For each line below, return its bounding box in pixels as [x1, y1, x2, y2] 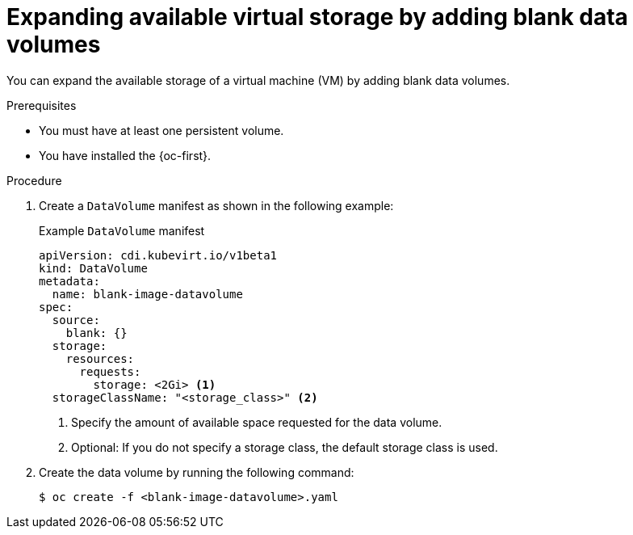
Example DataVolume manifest [39, 223, 205, 238]
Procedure [6, 173, 62, 187]
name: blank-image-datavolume [52, 287, 243, 301]
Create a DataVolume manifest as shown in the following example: [39, 198, 394, 213]
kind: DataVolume [39, 261, 148, 275]
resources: [65, 352, 135, 365]
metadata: [39, 274, 100, 288]
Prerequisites [6, 98, 77, 112]
